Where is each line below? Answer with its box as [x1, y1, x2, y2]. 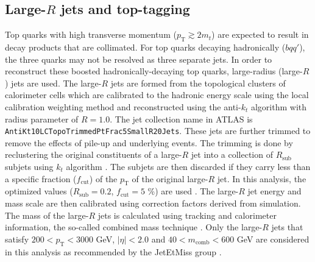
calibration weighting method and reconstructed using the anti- [5, 100, 241, 113]
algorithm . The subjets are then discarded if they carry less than [66, 160, 311, 172]
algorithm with [250, 100, 306, 113]
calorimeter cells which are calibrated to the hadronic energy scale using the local [5, 88, 309, 101]
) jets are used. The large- [5, 76, 102, 89]
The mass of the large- [5, 208, 89, 221]
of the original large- [132, 172, 208, 185]
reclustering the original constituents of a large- [5, 148, 182, 161]
